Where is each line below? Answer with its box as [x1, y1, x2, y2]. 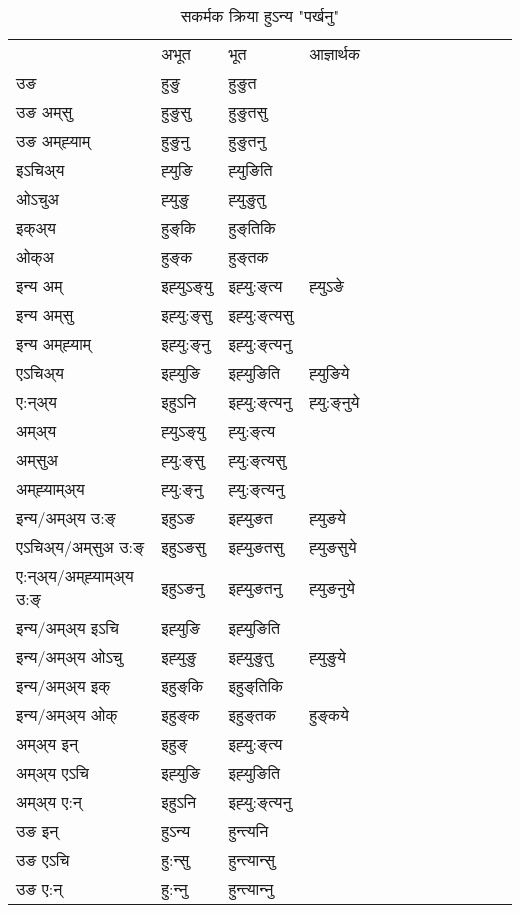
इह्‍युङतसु [228, 535, 284, 558]
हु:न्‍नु [161, 877, 188, 900]
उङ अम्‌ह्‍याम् [16, 129, 91, 152]
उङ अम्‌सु [16, 100, 73, 123]
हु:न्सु [161, 848, 190, 871]
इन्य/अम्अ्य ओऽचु [16, 645, 123, 668]
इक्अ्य [16, 216, 56, 239]
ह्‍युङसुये [309, 535, 357, 558]
